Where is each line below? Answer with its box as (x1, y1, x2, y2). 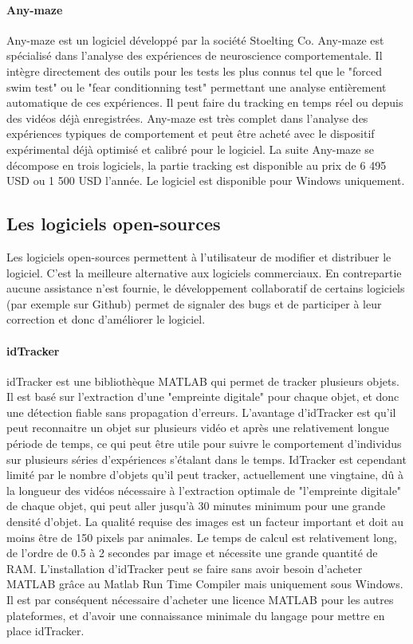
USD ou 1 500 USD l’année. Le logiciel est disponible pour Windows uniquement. (6, 172, 405, 189)
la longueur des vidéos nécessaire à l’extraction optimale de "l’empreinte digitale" (6, 481, 402, 498)
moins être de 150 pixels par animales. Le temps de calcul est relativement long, (6, 528, 397, 545)
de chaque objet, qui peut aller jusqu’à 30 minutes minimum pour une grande (6, 497, 386, 514)
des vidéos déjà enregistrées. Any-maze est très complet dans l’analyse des (6, 109, 368, 126)
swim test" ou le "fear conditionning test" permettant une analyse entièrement (6, 78, 387, 95)
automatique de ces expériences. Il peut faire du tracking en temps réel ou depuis (6, 94, 403, 111)
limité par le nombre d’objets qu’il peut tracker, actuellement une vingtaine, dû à (6, 466, 404, 483)
